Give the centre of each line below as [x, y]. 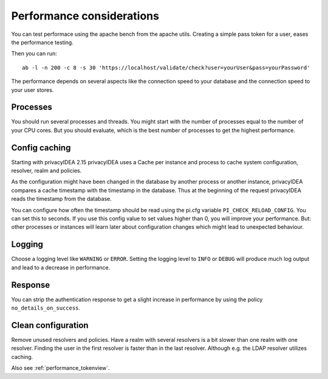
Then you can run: [34, 54]
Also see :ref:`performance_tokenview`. [60, 368]
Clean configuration [50, 325]
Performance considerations [85, 16]
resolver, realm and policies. [46, 171]
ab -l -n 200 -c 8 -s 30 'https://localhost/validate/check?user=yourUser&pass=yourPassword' [166, 68]
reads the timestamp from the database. [61, 199]
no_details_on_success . [46, 308]
